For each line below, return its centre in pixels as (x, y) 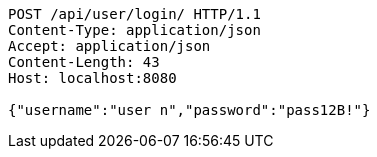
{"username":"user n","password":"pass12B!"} (189, 110)
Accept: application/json (109, 46)
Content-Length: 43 (84, 62)
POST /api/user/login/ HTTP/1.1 (134, 14)
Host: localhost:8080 (92, 78)
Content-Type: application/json (134, 30)
